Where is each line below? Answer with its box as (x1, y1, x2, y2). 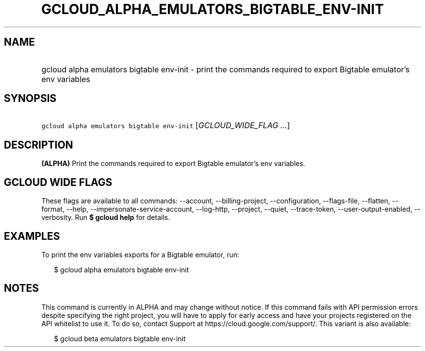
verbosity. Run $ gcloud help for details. (41, 213, 170, 222)
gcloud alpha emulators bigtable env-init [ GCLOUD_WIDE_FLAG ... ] (41, 120, 290, 131)
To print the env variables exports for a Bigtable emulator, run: (41, 250, 240, 259)
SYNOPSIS (4, 92, 57, 105)
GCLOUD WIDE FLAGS (4, 176, 113, 188)
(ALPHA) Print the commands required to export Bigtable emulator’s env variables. (41, 159, 305, 168)
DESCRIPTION (4, 138, 73, 151)
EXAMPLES (4, 230, 60, 242)
